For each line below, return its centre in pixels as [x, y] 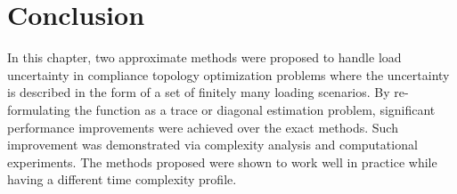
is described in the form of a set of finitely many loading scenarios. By [199, 92]
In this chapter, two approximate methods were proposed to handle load [204, 57]
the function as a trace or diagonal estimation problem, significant [255, 109]
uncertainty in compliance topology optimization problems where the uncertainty [228, 74]
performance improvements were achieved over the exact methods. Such [203, 127]
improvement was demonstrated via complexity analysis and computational [212, 145]
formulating [39, 109]
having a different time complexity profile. [122, 179]
